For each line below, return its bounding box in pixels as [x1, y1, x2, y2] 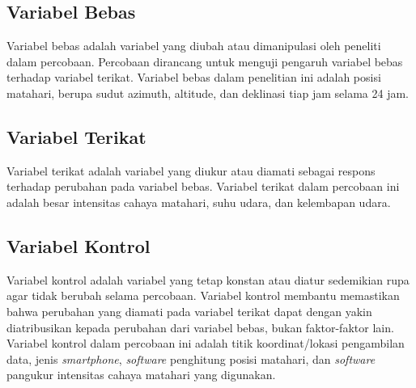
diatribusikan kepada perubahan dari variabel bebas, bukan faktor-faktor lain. [6, 318, 394, 335]
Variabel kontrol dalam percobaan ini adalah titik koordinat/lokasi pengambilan [6, 335, 405, 352]
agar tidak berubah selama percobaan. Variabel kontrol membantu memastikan [6, 287, 400, 304]
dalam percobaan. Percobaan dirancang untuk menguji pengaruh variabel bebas [6, 53, 403, 70]
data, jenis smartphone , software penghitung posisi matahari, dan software [6, 350, 376, 367]
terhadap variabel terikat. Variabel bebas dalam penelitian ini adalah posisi [6, 69, 381, 86]
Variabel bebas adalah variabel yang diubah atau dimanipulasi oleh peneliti [6, 37, 381, 54]
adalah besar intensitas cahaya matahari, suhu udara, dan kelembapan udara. [6, 193, 391, 210]
